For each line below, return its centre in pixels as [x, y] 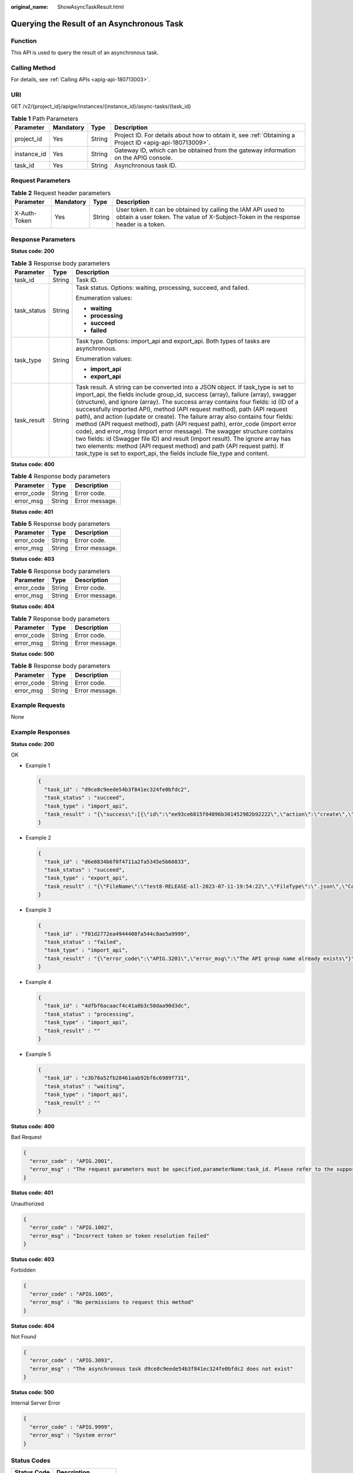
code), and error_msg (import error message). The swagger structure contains [184, 431]
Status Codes [31, 1460]
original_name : [30, 7]
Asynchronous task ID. [145, 166]
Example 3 [38, 910]
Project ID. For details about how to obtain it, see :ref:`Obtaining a [204, 136]
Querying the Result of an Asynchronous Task [97, 24]
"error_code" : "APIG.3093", [72, 1360]
